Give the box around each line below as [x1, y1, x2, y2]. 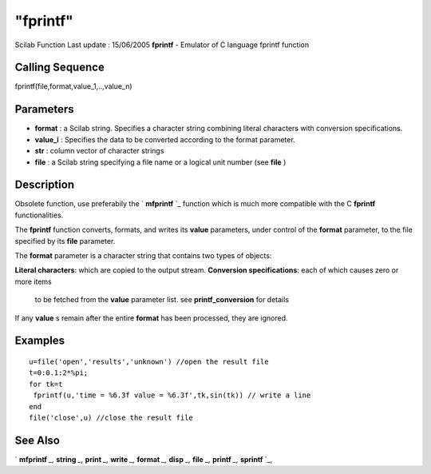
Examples [14, 334, 65, 348]
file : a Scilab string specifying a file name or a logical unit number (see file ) [34, 157, 287, 167]
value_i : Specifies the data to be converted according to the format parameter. [34, 134, 295, 144]
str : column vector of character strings [34, 146, 164, 156]
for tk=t [29, 380, 63, 388]
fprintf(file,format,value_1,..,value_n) [14, 82, 132, 91]
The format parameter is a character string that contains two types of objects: [14, 251, 272, 260]
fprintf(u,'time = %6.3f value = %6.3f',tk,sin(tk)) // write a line [33, 391, 311, 400]
